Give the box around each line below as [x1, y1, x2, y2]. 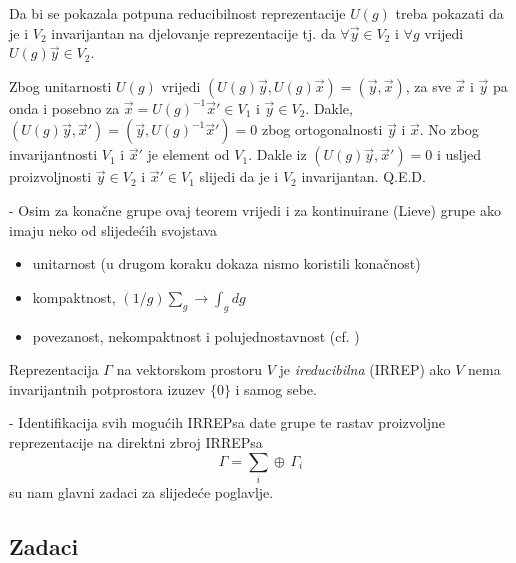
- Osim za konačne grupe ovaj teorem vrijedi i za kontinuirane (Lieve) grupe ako [9, 199, 501, 220]
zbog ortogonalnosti [261, 119, 383, 140]
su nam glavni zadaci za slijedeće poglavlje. [9, 481, 274, 502]
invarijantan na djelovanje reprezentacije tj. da [51, 22, 336, 43]
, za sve [405, 75, 451, 96]
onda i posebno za [9, 97, 120, 118]
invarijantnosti [9, 144, 98, 165]
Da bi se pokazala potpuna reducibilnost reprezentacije [9, 3, 346, 23]
